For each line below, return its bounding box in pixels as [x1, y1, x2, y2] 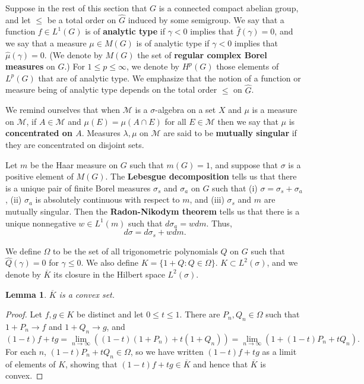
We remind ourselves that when [5, 103, 121, 116]
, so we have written [130, 345, 204, 357]
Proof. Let [5, 308, 42, 320]
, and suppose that [210, 158, 278, 171]
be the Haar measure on [30, 158, 118, 171]
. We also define [81, 256, 139, 269]
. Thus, [206, 216, 232, 229]
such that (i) [212, 181, 258, 194]
